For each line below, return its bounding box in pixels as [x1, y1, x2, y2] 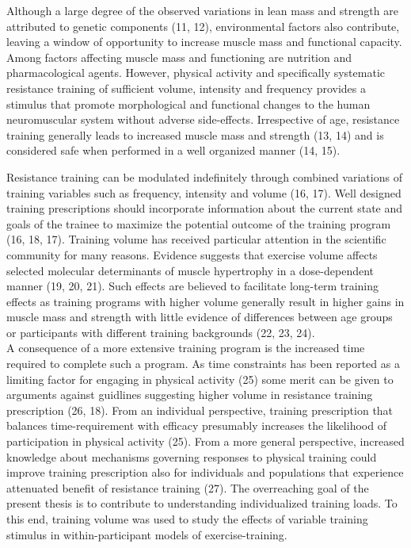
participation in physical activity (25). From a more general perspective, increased [6, 433, 405, 450]
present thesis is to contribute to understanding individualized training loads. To [6, 495, 398, 512]
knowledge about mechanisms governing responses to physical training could [6, 448, 377, 465]
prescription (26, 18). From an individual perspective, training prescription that [6, 401, 394, 418]
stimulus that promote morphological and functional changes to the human [6, 95, 371, 112]
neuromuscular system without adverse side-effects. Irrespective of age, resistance [6, 111, 400, 128]
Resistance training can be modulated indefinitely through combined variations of [6, 168, 402, 185]
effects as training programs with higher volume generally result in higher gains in [6, 293, 405, 309]
